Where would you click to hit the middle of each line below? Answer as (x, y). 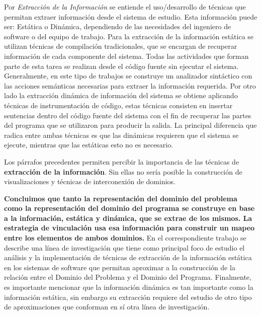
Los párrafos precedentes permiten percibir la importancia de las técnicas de (122, 161)
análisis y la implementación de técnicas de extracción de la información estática (128, 257)
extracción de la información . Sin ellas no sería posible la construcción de (123, 171)
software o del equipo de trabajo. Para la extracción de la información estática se (129, 36)
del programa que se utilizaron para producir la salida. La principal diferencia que (130, 125)
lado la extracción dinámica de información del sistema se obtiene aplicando (121, 95)
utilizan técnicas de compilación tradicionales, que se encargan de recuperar (121, 46)
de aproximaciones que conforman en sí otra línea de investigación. (107, 307)
